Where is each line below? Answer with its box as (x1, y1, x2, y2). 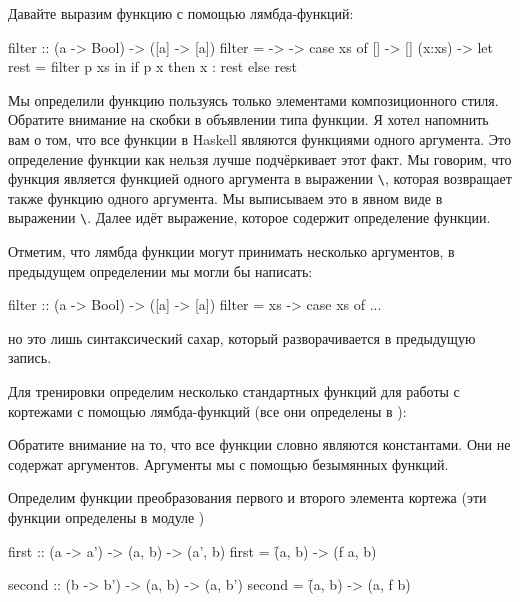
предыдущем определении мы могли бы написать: (8, 260, 313, 281)
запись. (8, 347, 52, 368)
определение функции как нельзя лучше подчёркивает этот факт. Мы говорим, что (8, 148, 512, 169)
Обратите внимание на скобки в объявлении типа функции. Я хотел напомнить (8, 109, 489, 130)
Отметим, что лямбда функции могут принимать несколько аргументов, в (8, 241, 455, 262)
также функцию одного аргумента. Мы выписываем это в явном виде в (8, 187, 443, 208)
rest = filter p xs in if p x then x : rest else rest (8, 56, 298, 77)
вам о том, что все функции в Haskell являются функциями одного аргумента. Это (8, 128, 511, 149)
